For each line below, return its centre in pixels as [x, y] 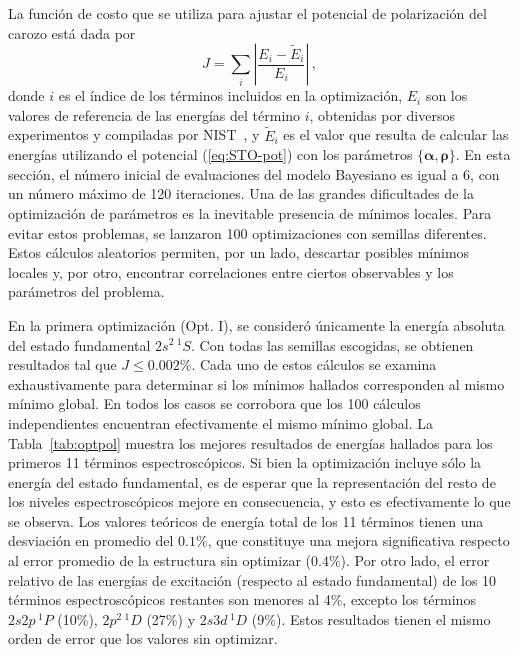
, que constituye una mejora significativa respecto [358, 540]
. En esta [483, 154]
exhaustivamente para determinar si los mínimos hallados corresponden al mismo [256, 383]
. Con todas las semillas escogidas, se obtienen [332, 344]
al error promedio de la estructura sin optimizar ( [159, 560]
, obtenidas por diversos [382, 114]
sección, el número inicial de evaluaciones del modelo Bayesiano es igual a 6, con [254, 173]
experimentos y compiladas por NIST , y [134, 134]
